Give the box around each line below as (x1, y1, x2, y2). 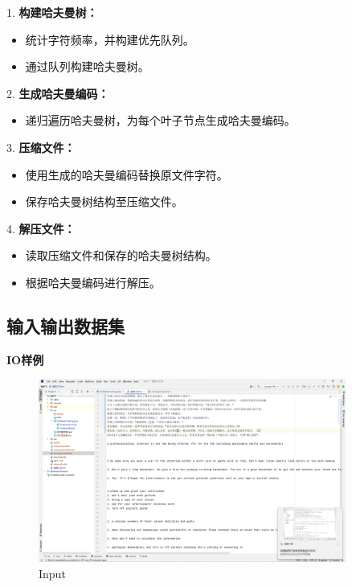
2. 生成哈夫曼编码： (6, 84, 109, 101)
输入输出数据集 (6, 313, 125, 338)
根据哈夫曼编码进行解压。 (25, 273, 161, 290)
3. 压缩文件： (6, 138, 76, 155)
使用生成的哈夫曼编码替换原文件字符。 (25, 166, 228, 183)
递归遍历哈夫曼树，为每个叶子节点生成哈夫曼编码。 (25, 112, 296, 129)
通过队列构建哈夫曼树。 (25, 58, 149, 75)
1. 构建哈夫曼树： (6, 4, 98, 20)
